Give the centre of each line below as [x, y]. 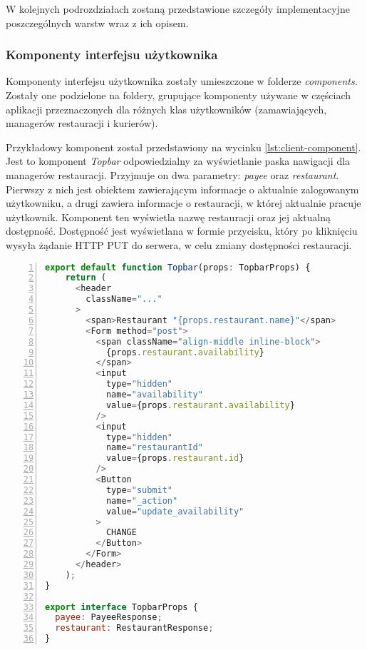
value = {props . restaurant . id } [175, 458]
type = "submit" [139, 490]
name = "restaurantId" [154, 448]
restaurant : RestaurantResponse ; [134, 628]
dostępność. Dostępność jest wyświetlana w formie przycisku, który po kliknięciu [182, 231]
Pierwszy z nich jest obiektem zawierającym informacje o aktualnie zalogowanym [182, 189]
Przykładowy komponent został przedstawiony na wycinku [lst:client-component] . [183, 147]
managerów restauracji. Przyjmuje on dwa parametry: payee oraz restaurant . [172, 174]
